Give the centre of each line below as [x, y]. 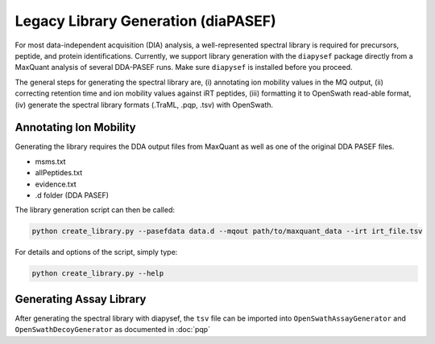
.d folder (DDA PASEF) [72, 195]
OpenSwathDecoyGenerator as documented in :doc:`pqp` [113, 330]
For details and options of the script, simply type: [96, 252]
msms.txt [50, 162]
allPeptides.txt [59, 173]
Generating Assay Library [81, 299]
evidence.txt [56, 184]
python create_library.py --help [98, 274]
